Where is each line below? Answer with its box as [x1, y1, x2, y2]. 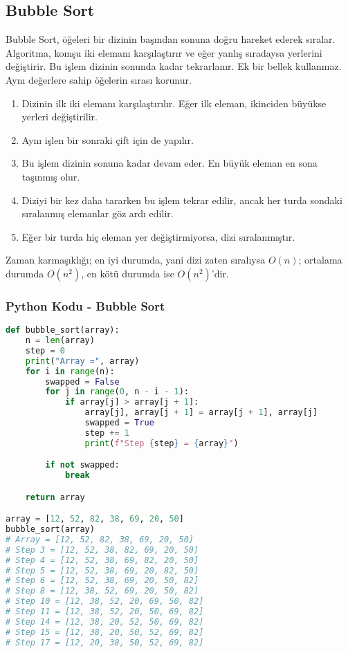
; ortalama [298, 252, 342, 267]
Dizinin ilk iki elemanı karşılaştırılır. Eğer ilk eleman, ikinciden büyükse [21, 95, 327, 110]
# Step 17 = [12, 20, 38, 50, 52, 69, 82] [6, 637, 204, 647]
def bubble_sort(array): [6, 325, 120, 335]
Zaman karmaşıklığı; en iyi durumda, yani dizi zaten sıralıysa [6, 252, 266, 267]
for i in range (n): [25, 366, 115, 376]
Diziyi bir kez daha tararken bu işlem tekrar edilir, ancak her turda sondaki [21, 192, 342, 207]
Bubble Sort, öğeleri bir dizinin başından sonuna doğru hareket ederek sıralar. [6, 32, 336, 46]
